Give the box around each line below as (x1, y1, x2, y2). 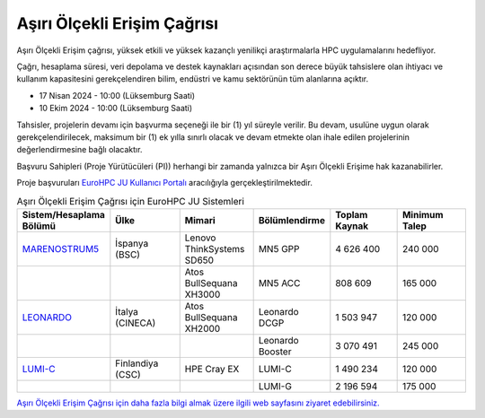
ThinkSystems (184, 242, 245, 255)
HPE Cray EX (184, 362, 240, 375)
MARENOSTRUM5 (22, 242, 100, 255)
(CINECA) (115, 317, 156, 329)
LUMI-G (258, 379, 292, 392)
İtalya (115, 305, 139, 318)
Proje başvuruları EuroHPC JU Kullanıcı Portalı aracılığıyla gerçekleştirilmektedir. (16, 178, 313, 188)
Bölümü (22, 220, 56, 232)
